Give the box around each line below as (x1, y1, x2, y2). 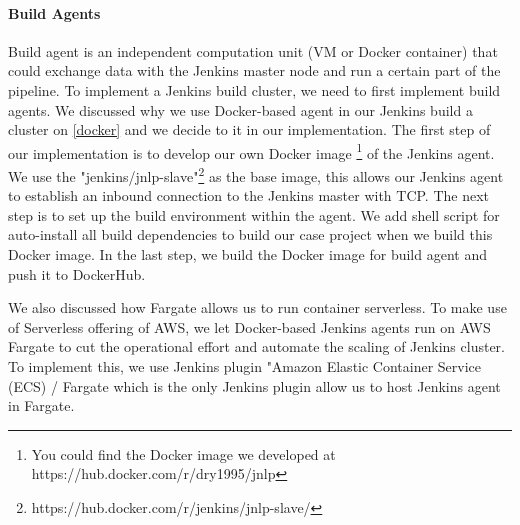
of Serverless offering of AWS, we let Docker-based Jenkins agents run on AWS (8, 316, 491, 337)
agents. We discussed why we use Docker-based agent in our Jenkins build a (8, 99, 473, 120)
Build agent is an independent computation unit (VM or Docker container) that (8, 40, 498, 61)
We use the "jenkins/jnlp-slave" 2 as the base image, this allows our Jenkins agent (8, 163, 504, 186)
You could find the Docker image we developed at (31, 443, 336, 464)
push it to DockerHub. (8, 263, 146, 284)
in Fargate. (8, 395, 75, 416)
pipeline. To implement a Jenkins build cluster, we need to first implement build (8, 79, 501, 100)
